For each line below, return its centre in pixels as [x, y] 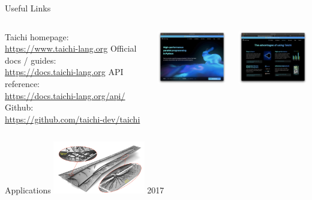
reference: [22, 83]
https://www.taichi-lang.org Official [71, 48]
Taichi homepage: [37, 36]
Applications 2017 [85, 189]
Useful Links [28, 8]
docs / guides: [31, 60]
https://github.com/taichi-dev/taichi [73, 119]
